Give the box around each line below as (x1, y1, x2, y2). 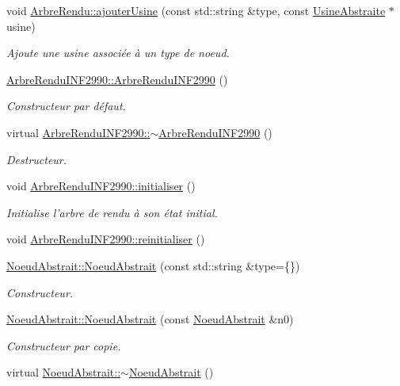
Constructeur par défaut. (6, 97, 126, 114)
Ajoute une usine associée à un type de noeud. (6, 44, 230, 61)
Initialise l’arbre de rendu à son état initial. (6, 204, 218, 220)
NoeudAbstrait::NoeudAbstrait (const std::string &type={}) (6, 257, 300, 273)
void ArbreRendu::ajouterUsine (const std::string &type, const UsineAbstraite (6, 2, 386, 18)
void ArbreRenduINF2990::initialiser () (6, 178, 196, 194)
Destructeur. (6, 151, 67, 167)
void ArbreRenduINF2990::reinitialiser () (6, 231, 205, 247)
